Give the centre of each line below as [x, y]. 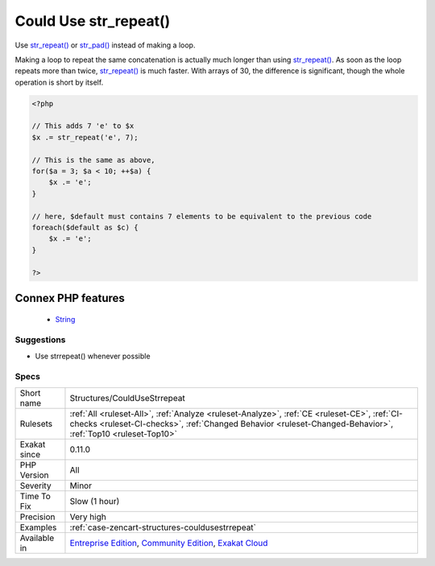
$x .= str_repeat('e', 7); [85, 137]
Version [34, 475]
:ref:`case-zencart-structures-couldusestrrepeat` [163, 527]
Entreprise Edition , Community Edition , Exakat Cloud [169, 543]
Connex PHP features [70, 298]
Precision [37, 517]
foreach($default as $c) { [85, 227]
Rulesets [36, 423]
